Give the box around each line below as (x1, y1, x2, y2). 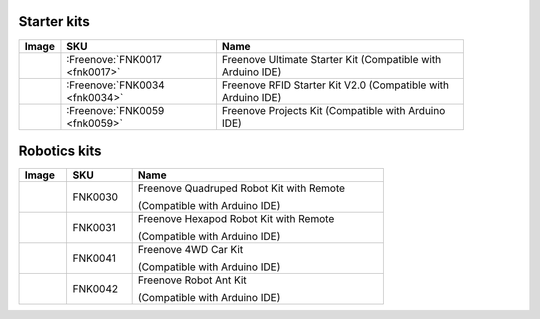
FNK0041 (72, 251, 117, 265)
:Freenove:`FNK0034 (66, 78, 165, 92)
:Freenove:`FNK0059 (66, 103, 165, 117)
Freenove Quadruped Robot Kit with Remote (137, 181, 345, 195)
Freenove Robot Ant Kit (137, 273, 247, 287)
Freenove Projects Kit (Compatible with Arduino (221, 103, 446, 117)
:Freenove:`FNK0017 (66, 52, 162, 66)
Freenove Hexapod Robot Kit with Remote (137, 212, 335, 226)
